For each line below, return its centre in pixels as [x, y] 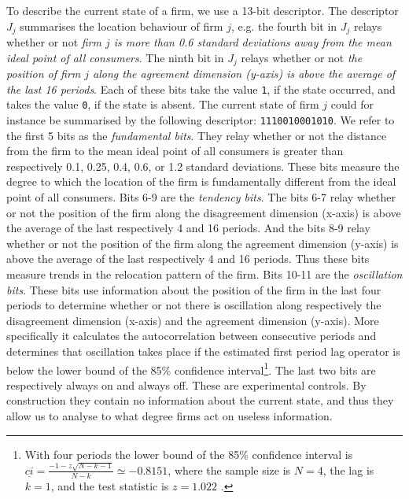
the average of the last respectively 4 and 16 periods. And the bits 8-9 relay [188, 228]
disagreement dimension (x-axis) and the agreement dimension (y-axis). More [193, 320]
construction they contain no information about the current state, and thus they [200, 400]
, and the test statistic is [110, 485]
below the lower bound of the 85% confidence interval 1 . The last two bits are [191, 368]
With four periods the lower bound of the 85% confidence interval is [189, 454]
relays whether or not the [302, 57]
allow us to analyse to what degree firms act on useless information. [169, 416]
